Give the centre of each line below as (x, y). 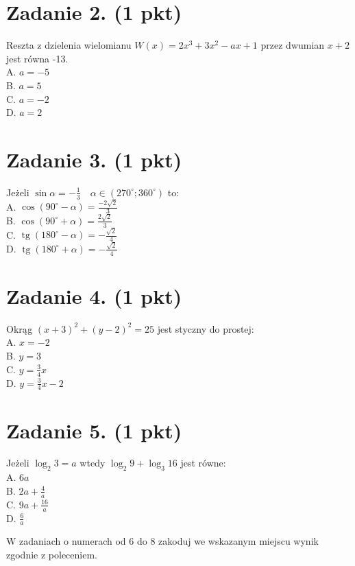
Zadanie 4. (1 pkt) (94, 295)
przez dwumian (293, 45)
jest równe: (203, 463)
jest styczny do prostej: (206, 328)
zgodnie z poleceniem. (52, 554)
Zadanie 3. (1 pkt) (94, 159)
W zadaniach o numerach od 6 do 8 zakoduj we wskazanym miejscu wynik (162, 541)
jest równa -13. (37, 58)
